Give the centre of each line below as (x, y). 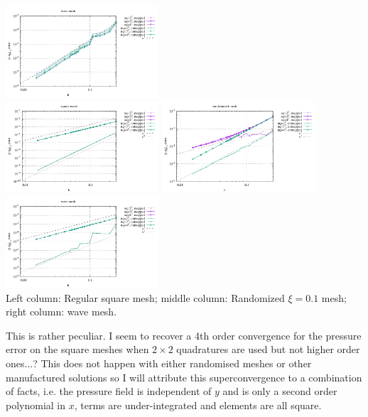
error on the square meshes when (77, 349)
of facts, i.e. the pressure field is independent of (109, 391)
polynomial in (36, 405)
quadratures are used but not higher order (268, 349)
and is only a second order (280, 391)
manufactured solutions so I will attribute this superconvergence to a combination (184, 377)
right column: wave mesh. (61, 312)
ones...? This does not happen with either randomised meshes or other (159, 363)
